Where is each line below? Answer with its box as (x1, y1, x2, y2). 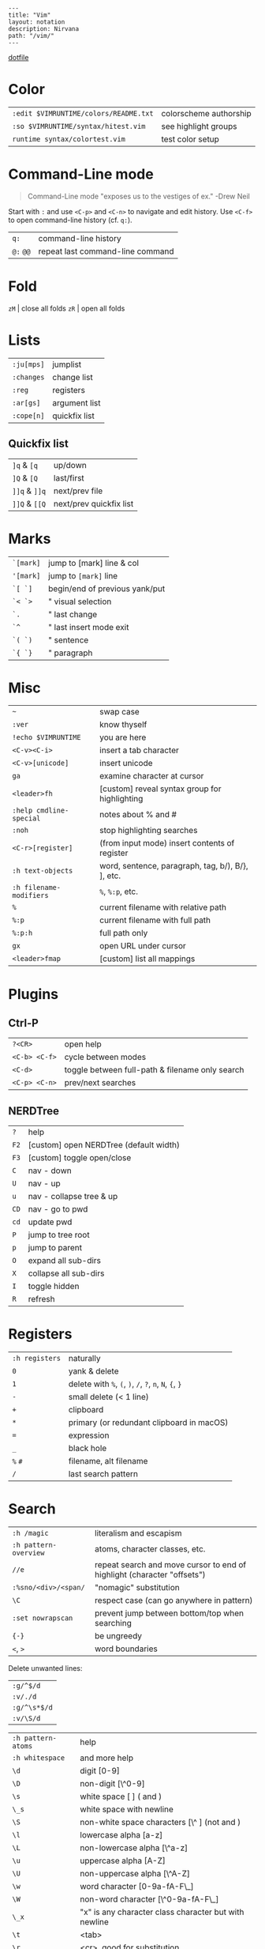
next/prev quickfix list (54, 498, 134, 509)
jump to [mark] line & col (48, 557, 140, 568)
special (12, 814, 41, 823)
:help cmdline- (12, 806, 69, 815)
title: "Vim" (8, 11, 51, 19)
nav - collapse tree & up (28, 1191, 118, 1202)
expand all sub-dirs (28, 1255, 101, 1266)
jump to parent (28, 1242, 83, 1253)
